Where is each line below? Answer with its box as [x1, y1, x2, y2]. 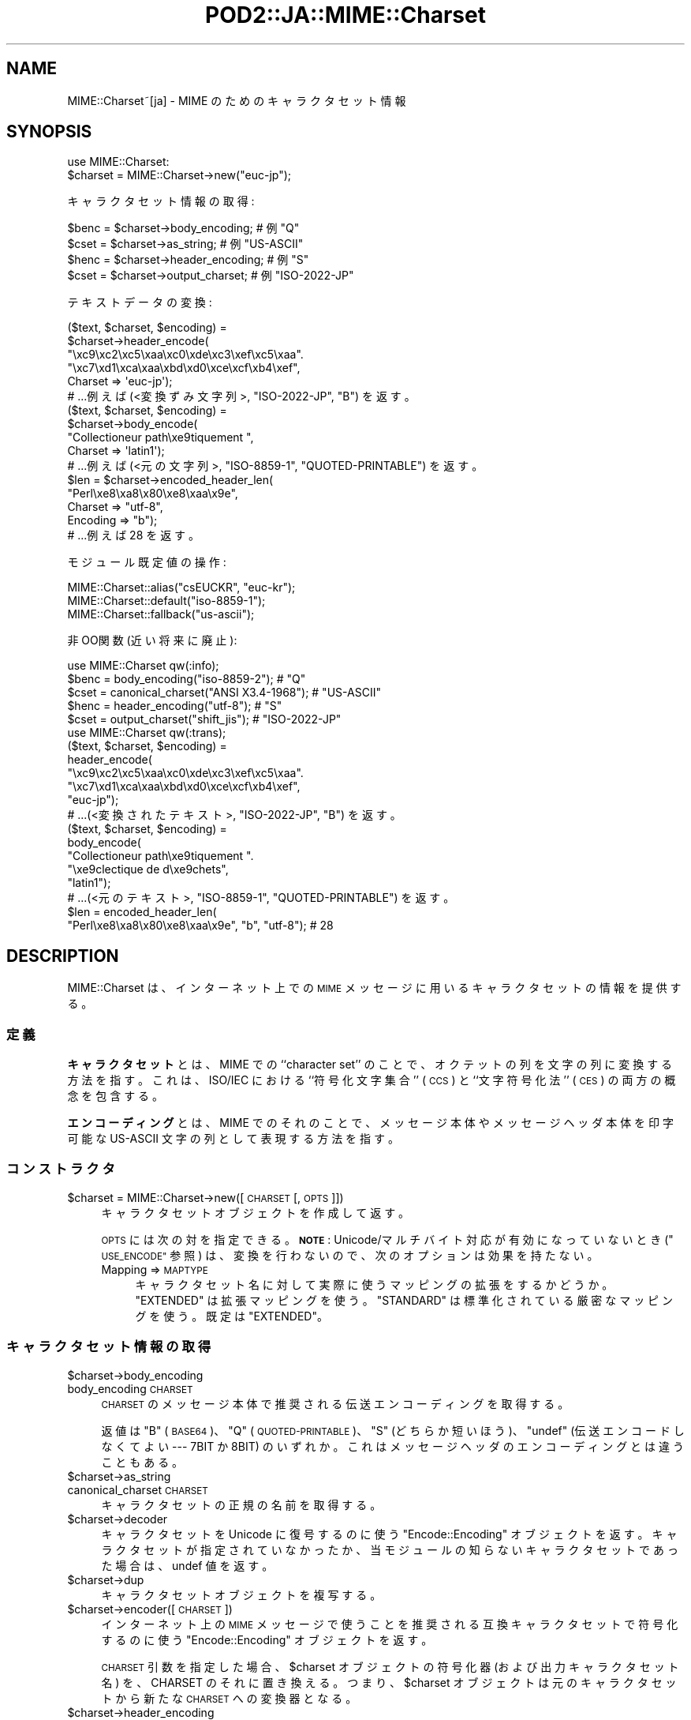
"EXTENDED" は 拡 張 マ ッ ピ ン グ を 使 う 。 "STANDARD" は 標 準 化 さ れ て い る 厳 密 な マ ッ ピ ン [135, 1293, 674, 1307]
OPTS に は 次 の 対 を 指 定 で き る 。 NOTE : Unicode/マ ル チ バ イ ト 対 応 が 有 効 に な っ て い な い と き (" [101, 1232, 674, 1246]
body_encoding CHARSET [67, 1381, 193, 1395]
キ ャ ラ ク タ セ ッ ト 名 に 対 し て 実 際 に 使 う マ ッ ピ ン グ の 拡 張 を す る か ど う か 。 [135, 1277, 614, 1291]
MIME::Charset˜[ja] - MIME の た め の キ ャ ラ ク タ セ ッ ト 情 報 [67, 93, 406, 107]
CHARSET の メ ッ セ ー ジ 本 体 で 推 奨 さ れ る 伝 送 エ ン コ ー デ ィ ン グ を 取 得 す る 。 [101, 1396, 570, 1410]
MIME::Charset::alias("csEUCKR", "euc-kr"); [67, 580, 296, 595]
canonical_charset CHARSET [67, 1482, 208, 1497]
